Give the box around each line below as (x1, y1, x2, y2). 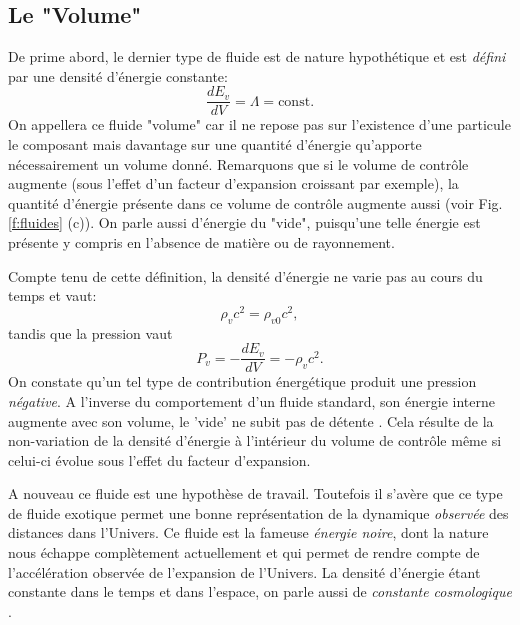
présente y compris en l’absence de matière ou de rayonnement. (8, 232, 395, 253)
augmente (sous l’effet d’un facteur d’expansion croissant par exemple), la (8, 173, 459, 194)
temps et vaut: (8, 285, 97, 306)
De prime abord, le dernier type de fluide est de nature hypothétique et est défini (8, 46, 506, 67)
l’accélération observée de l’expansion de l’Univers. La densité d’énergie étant (8, 561, 481, 582)
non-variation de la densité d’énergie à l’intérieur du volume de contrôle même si (8, 430, 502, 451)
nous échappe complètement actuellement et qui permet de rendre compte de (8, 542, 480, 563)
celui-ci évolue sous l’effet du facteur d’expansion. (8, 449, 311, 470)
